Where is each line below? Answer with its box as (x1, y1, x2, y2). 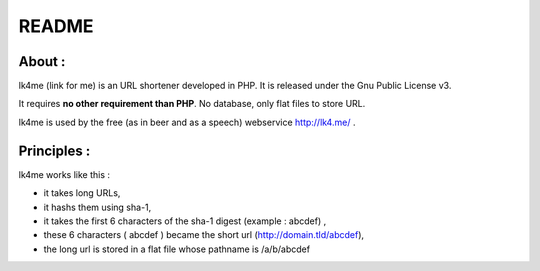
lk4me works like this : (18, 168, 110, 180)
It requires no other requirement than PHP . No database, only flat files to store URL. (18, 98, 366, 110)
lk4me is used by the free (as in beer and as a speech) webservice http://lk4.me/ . (18, 116, 356, 128)
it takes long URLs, (43, 187, 121, 199)
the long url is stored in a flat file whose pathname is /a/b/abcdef (43, 243, 310, 255)
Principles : (18, 142, 91, 159)
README (18, 15, 94, 37)
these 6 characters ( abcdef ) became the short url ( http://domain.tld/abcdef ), (43, 229, 365, 241)
